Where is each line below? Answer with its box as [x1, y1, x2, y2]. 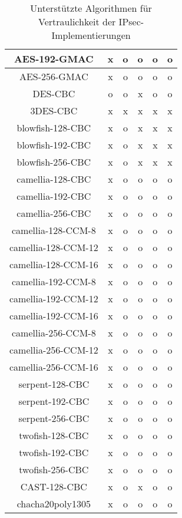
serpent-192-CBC [18, 394, 90, 408]
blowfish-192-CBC [16, 138, 91, 151]
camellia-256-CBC [16, 206, 91, 220]
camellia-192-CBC [16, 189, 91, 203]
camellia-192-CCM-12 [9, 292, 98, 305]
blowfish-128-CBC [16, 121, 91, 134]
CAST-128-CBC [20, 480, 87, 493]
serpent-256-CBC [18, 411, 90, 425]
